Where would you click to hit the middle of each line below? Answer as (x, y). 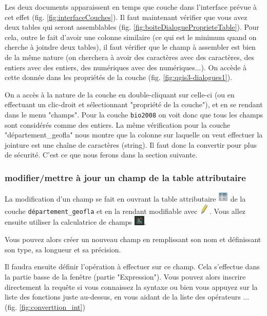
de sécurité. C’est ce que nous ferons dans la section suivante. (101, 155)
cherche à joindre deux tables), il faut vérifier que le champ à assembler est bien (130, 47)
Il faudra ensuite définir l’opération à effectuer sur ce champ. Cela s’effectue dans (132, 266)
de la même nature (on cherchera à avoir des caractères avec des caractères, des (129, 57)
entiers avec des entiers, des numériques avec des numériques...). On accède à (126, 67)
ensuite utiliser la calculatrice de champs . (75, 222)
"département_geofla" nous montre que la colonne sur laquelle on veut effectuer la (134, 135)
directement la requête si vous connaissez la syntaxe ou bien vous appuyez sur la (131, 287)
